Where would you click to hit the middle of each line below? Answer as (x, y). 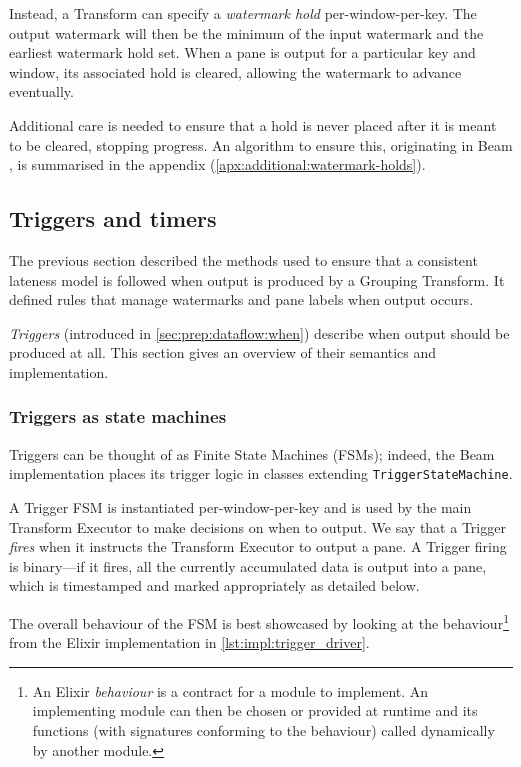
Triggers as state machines (118, 416)
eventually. (41, 91)
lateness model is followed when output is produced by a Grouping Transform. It (257, 279)
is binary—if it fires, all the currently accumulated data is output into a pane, (248, 565)
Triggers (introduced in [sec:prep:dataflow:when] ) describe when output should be (259, 332)
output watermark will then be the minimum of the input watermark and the (246, 32)
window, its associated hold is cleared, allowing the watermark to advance (235, 71)
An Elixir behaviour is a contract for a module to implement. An (230, 690)
